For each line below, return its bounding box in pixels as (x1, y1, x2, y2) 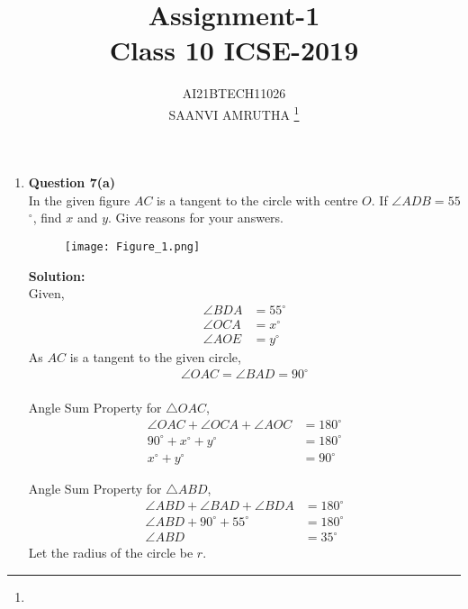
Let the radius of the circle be (28, 543, 193, 562)
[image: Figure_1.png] (64, 240, 201, 253)
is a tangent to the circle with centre (157, 190, 358, 209)
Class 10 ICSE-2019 (109, 32, 359, 68)
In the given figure (28, 190, 130, 209)
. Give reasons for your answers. (108, 208, 283, 227)
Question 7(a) (28, 173, 116, 192)
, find (32, 208, 62, 227)
